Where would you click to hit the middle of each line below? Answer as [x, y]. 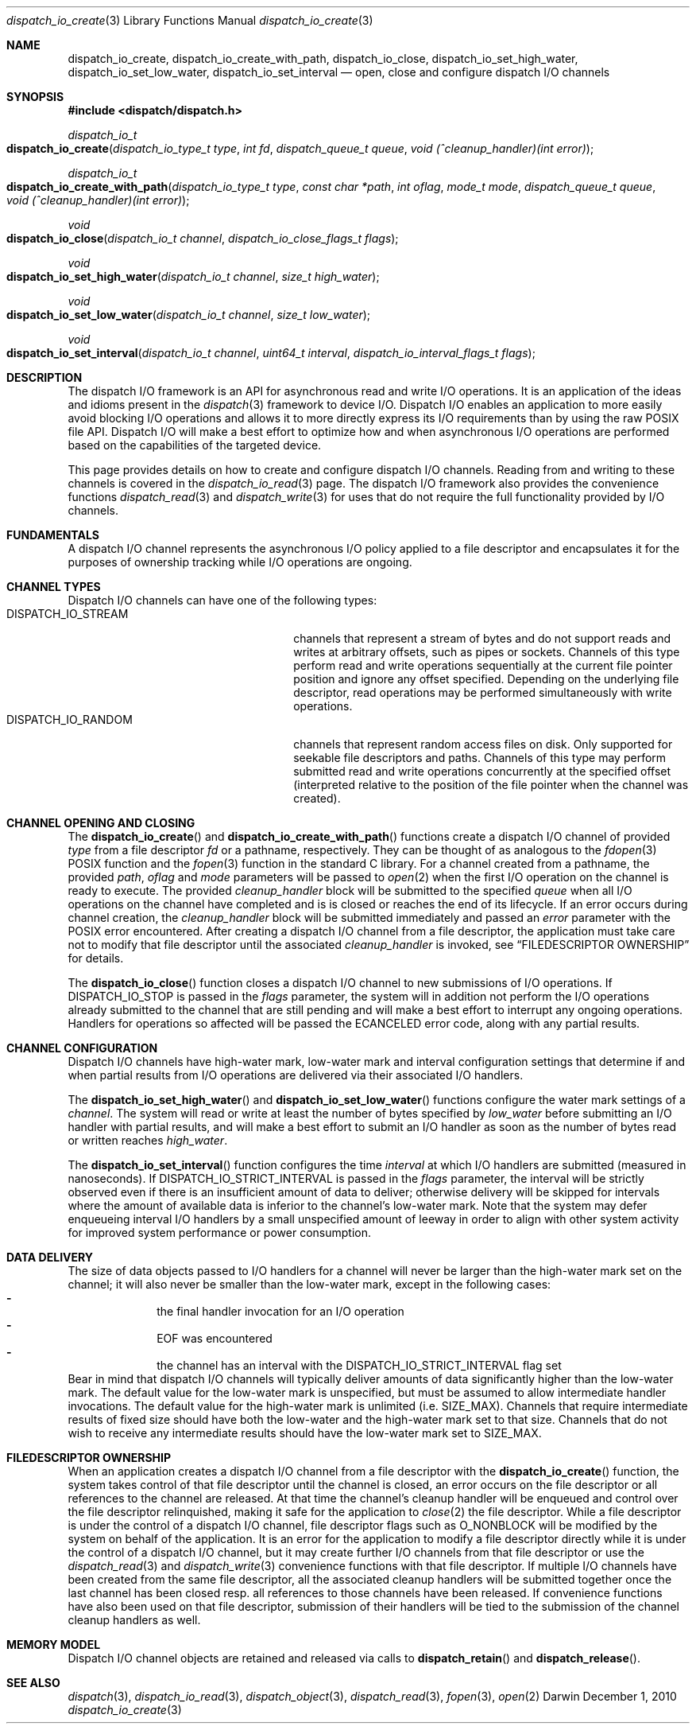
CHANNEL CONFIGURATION [82, 1048]
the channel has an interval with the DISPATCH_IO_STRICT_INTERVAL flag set [359, 1365]
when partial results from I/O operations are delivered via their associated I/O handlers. [296, 1075]
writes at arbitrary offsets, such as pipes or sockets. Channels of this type [487, 652]
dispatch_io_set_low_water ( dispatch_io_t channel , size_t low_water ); [189, 315]
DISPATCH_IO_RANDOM [70, 719]
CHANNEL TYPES [54, 587]
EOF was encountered [215, 1338]
